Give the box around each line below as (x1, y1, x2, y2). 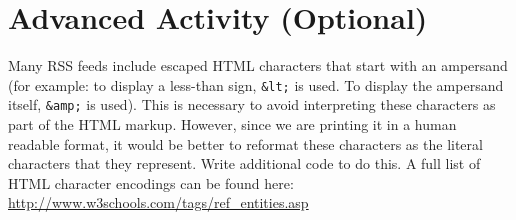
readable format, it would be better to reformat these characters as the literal (8, 133, 483, 154)
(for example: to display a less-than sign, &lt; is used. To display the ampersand (8, 74, 504, 95)
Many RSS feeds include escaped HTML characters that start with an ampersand (8, 55, 508, 76)
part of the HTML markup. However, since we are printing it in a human (8, 114, 457, 135)
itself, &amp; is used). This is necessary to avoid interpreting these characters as (8, 94, 496, 115)
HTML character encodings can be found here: (8, 172, 294, 193)
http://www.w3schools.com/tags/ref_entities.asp (8, 192, 309, 213)
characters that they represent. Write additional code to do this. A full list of (8, 153, 481, 174)
